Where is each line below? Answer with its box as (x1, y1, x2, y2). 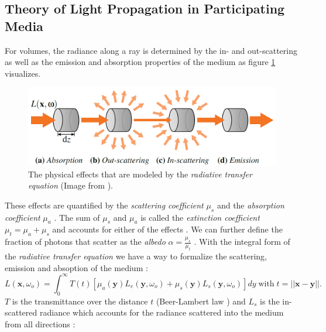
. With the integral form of (194, 235, 290, 248)
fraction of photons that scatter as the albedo (5, 235, 166, 248)
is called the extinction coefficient (140, 211, 260, 223)
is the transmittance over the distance (12, 295, 148, 307)
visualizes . (5, 67, 41, 79)
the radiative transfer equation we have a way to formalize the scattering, (5, 250, 267, 262)
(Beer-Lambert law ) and (156, 295, 246, 307)
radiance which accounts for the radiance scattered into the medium (39, 306, 284, 319)
